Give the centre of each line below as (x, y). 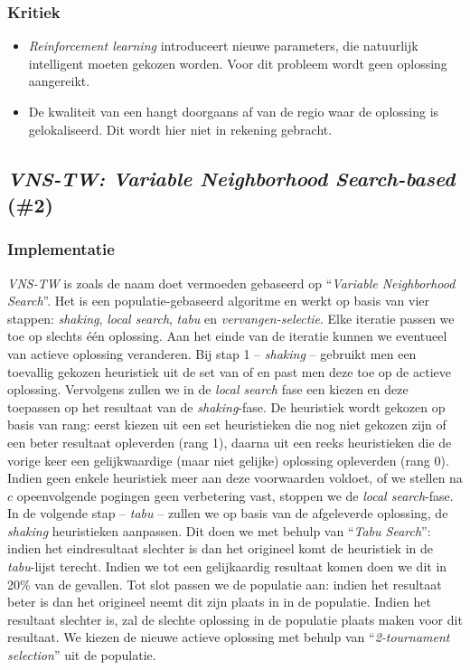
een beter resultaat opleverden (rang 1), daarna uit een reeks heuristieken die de (230, 442)
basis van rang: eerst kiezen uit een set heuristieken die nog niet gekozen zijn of (227, 425)
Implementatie (61, 249)
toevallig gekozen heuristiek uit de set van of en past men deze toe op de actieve (229, 371)
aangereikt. (59, 81)
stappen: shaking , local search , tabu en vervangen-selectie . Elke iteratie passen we (231, 318)
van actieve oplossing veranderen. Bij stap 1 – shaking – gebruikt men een (212, 353)
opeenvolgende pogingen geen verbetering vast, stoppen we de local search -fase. (235, 495)
